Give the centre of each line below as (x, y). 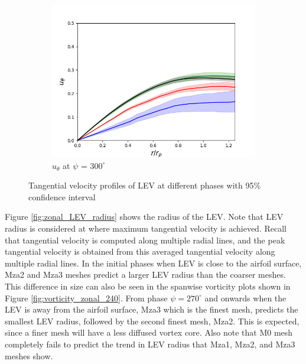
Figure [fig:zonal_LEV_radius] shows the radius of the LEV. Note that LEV (144, 217)
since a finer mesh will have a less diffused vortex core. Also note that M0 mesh (149, 332)
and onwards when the (245, 298)
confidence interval (62, 196)
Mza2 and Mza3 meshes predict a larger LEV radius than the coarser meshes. (145, 274)
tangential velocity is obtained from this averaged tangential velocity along (140, 251)
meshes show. (29, 355)
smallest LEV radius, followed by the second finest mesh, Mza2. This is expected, (152, 321)
